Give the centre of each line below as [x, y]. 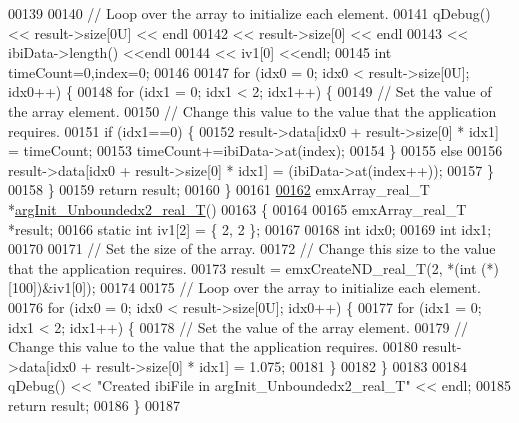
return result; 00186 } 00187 [94, 404]
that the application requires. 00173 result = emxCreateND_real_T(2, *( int [242, 267]
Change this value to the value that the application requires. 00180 [213, 346]
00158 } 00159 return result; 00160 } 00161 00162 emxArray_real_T [219, 189]
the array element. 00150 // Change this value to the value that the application [252, 110]
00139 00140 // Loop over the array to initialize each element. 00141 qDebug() [249, 13]
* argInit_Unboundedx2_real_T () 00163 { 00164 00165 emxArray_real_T [237, 208]
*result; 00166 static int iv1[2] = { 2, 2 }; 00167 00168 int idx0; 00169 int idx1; [250, 228]
